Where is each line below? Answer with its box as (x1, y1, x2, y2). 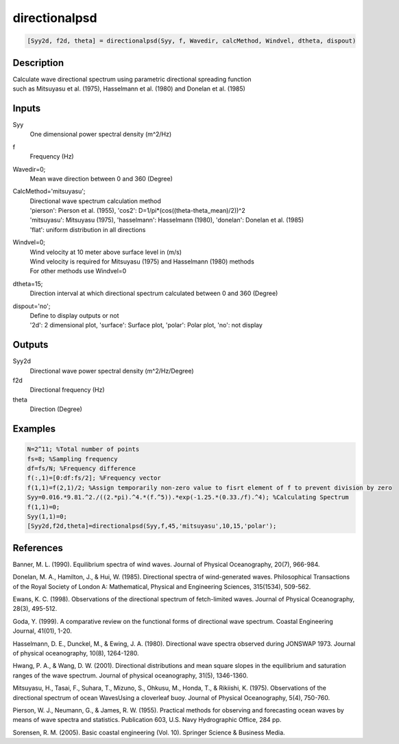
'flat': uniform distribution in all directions (29, 225, 146, 233)
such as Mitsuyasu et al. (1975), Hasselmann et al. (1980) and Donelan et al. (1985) (12, 84, 246, 93)
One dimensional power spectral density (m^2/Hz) (29, 130, 172, 139)
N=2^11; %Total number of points (27, 445, 140, 453)
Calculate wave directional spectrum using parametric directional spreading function (12, 75, 252, 83)
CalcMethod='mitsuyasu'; (12, 187, 86, 196)
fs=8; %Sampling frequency (27, 455, 118, 463)
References (12, 542, 63, 554)
